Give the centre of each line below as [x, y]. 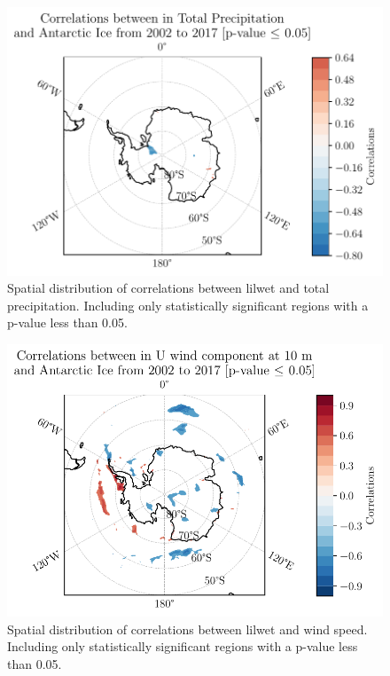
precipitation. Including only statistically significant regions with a [188, 305]
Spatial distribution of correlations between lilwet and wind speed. [187, 629]
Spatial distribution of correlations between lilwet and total [168, 288]
